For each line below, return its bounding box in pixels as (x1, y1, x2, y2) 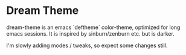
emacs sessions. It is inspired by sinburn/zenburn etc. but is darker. (6, 30, 175, 37)
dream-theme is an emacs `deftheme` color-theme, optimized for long (6, 24, 181, 31)
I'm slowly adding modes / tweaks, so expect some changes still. (6, 42, 168, 49)
